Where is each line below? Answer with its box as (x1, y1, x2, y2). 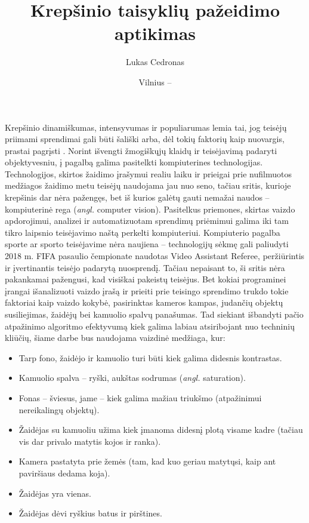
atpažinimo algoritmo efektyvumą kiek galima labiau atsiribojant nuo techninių (5, 319, 295, 332)
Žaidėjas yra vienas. (18, 487, 91, 499)
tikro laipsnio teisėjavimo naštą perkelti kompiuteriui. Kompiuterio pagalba (5, 226, 280, 238)
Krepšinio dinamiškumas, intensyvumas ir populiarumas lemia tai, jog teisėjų (5, 121, 287, 133)
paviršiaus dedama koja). (18, 466, 110, 479)
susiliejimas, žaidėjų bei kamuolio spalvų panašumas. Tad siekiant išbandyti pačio (5, 308, 304, 320)
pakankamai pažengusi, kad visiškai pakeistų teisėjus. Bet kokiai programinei (5, 273, 286, 285)
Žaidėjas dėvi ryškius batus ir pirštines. (18, 507, 162, 519)
